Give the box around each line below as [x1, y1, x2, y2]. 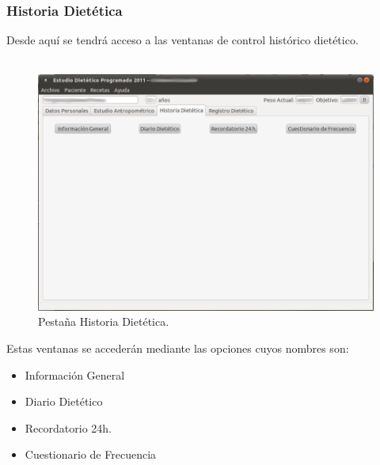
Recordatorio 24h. [25, 419, 112, 436]
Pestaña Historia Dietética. [38, 313, 169, 330]
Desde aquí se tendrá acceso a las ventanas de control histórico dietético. [6, 32, 359, 48]
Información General [25, 366, 125, 383]
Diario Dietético [25, 393, 103, 410]
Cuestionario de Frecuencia [25, 446, 157, 463]
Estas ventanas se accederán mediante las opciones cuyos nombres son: [6, 340, 349, 357]
